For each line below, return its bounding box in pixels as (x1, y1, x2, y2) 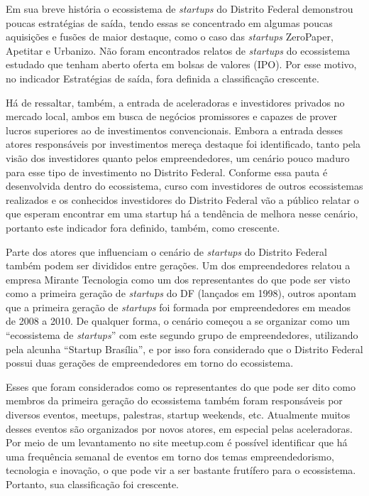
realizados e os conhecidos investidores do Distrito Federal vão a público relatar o (6, 192, 359, 207)
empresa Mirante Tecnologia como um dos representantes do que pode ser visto (6, 271, 351, 286)
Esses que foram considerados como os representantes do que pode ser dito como (6, 379, 356, 394)
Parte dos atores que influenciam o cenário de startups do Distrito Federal (6, 244, 327, 259)
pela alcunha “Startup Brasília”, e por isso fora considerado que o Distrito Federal (6, 341, 363, 356)
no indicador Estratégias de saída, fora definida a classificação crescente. (6, 70, 319, 85)
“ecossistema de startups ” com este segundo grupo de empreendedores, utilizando (6, 328, 358, 343)
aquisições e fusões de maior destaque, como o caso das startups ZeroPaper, (6, 29, 334, 44)
